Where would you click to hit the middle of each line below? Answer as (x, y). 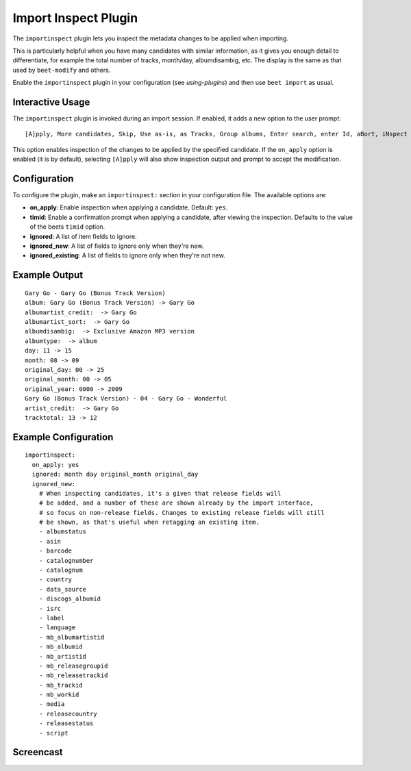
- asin (50, 541)
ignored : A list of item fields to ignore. (83, 236)
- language (57, 628)
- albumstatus (63, 532)
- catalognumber (66, 560)
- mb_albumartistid (72, 637)
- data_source (63, 589)
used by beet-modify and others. (62, 70)
